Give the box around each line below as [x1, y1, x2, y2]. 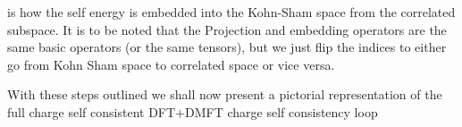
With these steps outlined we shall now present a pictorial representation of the [7, 85, 442, 104]
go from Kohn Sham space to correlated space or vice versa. [7, 55, 335, 73]
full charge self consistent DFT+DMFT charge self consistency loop [7, 102, 378, 121]
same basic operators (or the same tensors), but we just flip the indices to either [7, 38, 447, 56]
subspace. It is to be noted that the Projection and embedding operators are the [7, 20, 447, 38]
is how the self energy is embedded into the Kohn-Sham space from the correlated [7, 3, 456, 21]
